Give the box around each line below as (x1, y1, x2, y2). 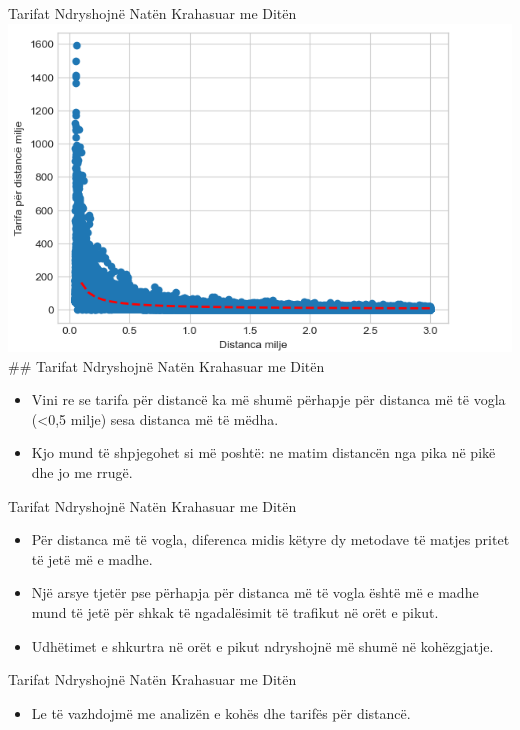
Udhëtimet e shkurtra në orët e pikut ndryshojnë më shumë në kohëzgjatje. (31, 635, 494, 656)
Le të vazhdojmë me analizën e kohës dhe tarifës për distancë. (31, 702, 411, 723)
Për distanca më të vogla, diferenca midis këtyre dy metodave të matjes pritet (31, 529, 510, 550)
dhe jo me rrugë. (31, 461, 133, 482)
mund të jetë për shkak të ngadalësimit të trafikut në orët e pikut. (31, 601, 439, 622)
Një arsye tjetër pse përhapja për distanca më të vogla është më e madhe (31, 582, 479, 603)
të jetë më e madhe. (31, 548, 153, 569)
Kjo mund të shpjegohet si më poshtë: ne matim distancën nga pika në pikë (31, 442, 496, 463)
